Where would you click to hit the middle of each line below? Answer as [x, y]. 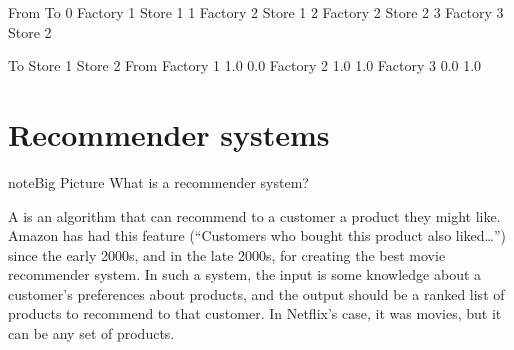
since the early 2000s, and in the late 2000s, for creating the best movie [227, 254]
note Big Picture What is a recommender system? [158, 181]
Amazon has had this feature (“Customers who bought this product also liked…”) [257, 235]
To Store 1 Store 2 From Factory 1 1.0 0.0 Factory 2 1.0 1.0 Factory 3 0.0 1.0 [245, 65]
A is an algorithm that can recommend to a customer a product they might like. [254, 215]
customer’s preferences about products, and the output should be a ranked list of [256, 293]
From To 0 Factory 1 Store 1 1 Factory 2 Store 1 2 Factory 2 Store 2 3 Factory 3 [256, 12]
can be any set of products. [91, 333]
